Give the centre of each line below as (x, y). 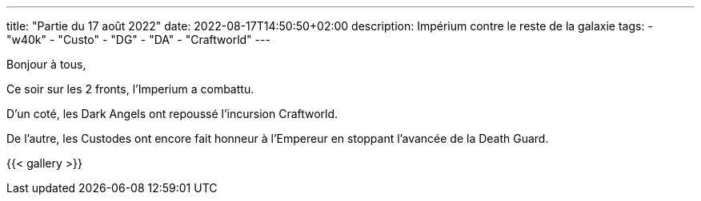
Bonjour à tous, (46, 64)
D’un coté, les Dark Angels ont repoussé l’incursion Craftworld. (172, 114)
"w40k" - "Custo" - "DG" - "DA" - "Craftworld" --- (138, 39)
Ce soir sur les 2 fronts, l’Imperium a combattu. (130, 89)
